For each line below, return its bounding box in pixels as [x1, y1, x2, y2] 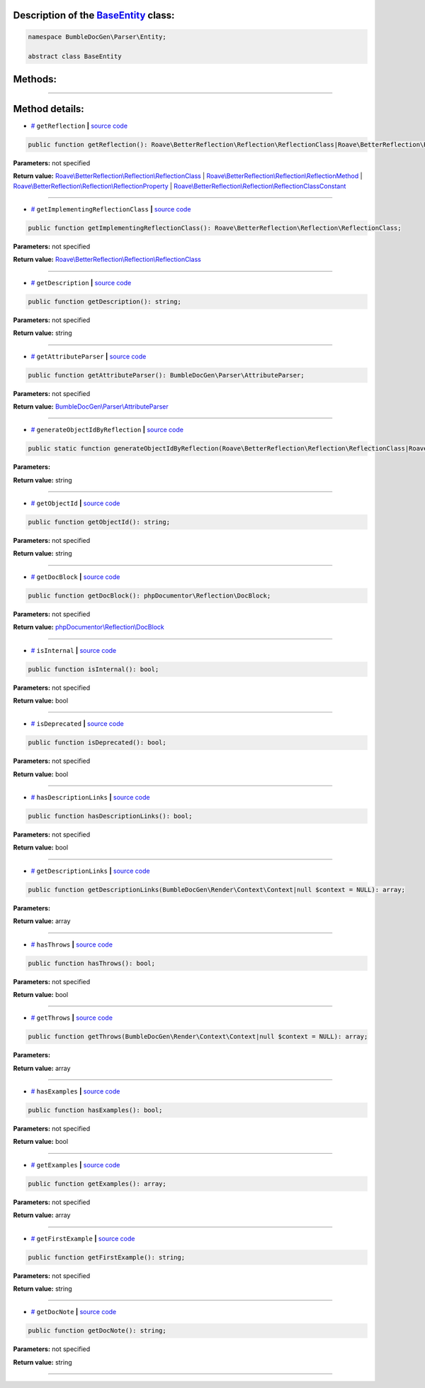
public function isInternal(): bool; [28, 665, 159, 673]
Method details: [13, 103, 84, 115]
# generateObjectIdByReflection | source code [30, 426, 184, 434]
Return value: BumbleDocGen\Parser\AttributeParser [13, 402, 169, 411]
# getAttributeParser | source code [30, 352, 147, 360]
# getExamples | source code [30, 1160, 120, 1169]
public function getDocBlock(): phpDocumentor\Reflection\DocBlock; [28, 591, 271, 600]
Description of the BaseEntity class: [13, 9, 175, 21]
